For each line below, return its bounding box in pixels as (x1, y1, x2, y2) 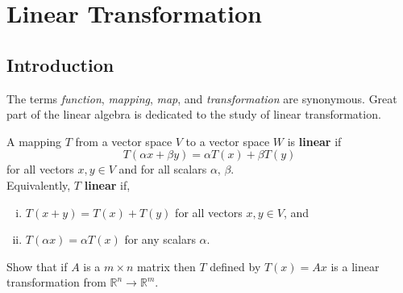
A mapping (6, 132, 62, 149)
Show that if (6, 257, 68, 274)
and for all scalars (118, 161, 207, 178)
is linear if (287, 132, 342, 149)
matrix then (136, 257, 196, 274)
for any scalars (124, 231, 196, 248)
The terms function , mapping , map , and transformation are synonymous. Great (6, 90, 397, 107)
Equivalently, (6, 176, 71, 193)
